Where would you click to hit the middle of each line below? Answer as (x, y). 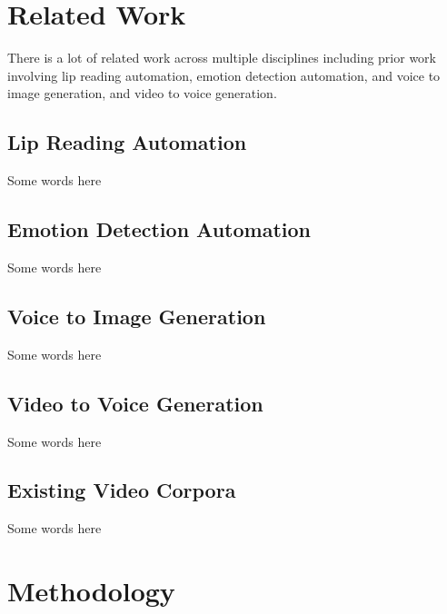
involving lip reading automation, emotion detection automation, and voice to (224, 75)
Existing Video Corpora (122, 490)
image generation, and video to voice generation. (142, 93)
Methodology (91, 591)
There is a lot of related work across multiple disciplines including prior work (222, 58)
